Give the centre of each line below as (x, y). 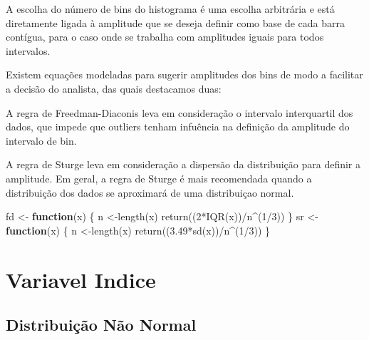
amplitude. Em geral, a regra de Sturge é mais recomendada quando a (159, 178)
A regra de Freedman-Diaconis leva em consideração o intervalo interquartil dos (180, 112)
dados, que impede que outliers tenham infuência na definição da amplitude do (178, 127)
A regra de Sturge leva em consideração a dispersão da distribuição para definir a (183, 164)
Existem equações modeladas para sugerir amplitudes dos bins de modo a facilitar (184, 74)
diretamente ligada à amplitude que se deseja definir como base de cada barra (175, 22)
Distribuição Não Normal (101, 325)
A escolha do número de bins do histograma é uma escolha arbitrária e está (170, 9)
